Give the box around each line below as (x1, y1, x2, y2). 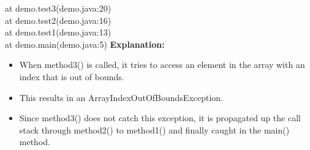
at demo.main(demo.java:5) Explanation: (5, 37, 165, 50)
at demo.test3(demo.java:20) (5, 2, 112, 14)
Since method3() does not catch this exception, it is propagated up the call (19, 111, 301, 124)
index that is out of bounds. (19, 70, 124, 83)
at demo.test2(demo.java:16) (5, 13, 112, 26)
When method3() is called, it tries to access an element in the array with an (19, 58, 305, 71)
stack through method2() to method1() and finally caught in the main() (19, 123, 290, 136)
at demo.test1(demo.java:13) (5, 26, 112, 39)
